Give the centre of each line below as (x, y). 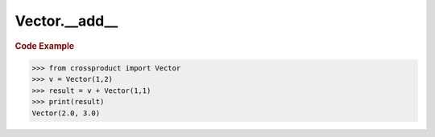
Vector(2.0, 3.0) (66, 113)
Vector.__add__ (66, 21)
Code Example (45, 46)
